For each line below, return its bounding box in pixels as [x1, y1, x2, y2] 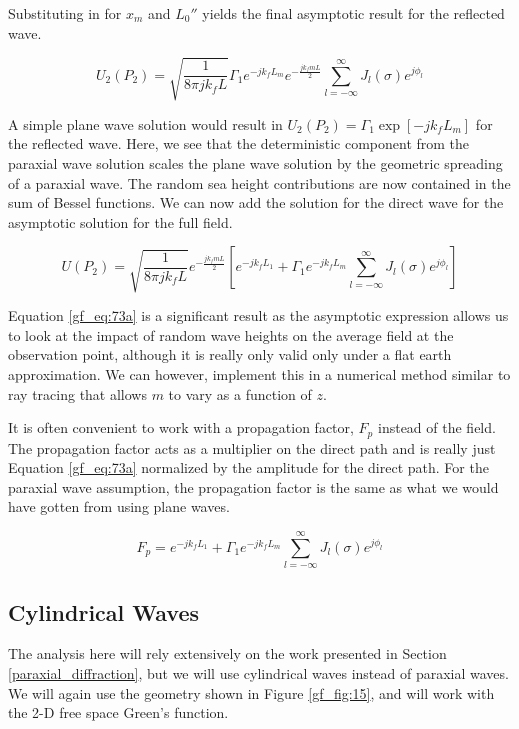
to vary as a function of [168, 383, 312, 404]
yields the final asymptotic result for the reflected [202, 3, 505, 23]
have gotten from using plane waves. [8, 496, 230, 517]
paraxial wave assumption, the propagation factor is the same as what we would [8, 476, 499, 497]
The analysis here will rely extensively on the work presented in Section [8, 643, 447, 664]
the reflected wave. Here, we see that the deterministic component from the [8, 133, 470, 154]
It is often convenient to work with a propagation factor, [8, 417, 354, 438]
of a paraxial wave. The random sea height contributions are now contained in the [8, 172, 511, 193]
